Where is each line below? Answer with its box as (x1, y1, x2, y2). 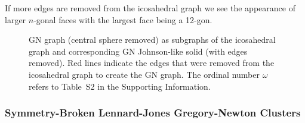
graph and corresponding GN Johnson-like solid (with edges (29, 45, 248, 57)
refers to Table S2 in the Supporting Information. (29, 80, 211, 92)
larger (5, 13, 26, 26)
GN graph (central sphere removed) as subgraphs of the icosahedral (29, 33, 276, 46)
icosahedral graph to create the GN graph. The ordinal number (29, 68, 260, 80)
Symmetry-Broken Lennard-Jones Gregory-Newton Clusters (5, 105, 301, 120)
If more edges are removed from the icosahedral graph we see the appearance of (5, 2, 295, 14)
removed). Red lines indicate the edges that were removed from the (29, 56, 275, 69)
